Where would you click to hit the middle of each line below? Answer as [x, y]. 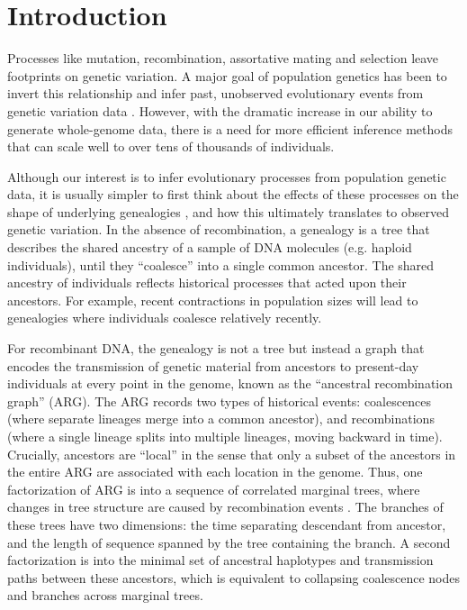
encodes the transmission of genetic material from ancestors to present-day [213, 365]
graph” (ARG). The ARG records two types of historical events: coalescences [219, 401]
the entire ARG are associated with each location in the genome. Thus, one [215, 472]
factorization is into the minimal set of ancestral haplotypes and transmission [220, 560]
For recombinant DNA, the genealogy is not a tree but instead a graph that [216, 348]
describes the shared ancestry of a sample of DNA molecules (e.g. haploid [210, 247]
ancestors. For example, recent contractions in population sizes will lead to [213, 300]
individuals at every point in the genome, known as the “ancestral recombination [230, 383]
